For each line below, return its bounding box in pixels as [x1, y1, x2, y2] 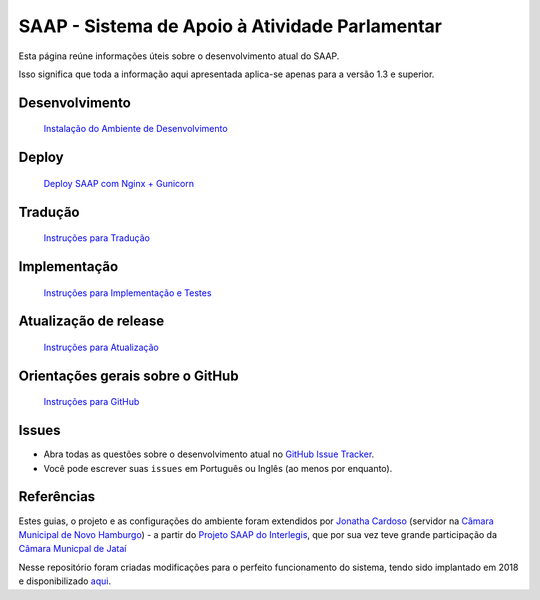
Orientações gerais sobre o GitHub [18, 367, 239, 384]
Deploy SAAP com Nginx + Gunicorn [43, 177, 195, 189]
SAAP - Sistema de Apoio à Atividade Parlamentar [18, 15, 442, 37]
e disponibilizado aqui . [18, 575, 112, 587]
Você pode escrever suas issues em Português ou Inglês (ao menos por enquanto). [43, 462, 393, 474]
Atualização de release [18, 313, 165, 330]
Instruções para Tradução [43, 232, 150, 244]
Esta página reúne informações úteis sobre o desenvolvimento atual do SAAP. [18, 50, 340, 62]
